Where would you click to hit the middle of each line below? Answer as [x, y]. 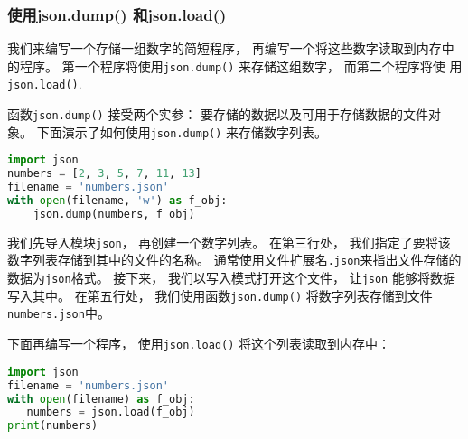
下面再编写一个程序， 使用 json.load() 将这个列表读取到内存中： [199, 344]
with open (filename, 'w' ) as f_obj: [117, 201]
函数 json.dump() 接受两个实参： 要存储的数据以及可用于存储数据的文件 [218, 114]
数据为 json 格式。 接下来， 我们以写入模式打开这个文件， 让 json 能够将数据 [231, 278]
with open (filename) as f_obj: [101, 399]
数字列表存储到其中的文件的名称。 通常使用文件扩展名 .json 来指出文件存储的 [234, 260]
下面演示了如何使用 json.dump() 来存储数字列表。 [182, 131]
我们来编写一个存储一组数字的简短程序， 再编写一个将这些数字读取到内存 [225, 48]
